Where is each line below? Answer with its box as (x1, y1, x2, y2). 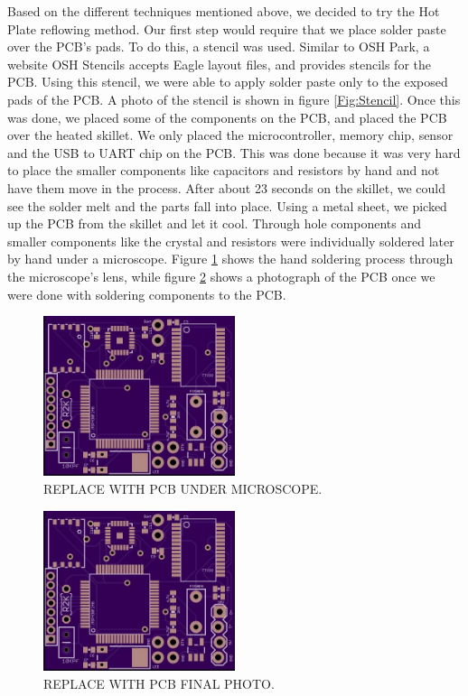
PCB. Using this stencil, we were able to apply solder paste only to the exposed (7, 72, 448, 91)
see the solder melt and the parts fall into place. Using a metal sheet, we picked (7, 196, 447, 215)
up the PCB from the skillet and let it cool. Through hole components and (7, 214, 421, 233)
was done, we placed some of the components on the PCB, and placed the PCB (7, 107, 447, 126)
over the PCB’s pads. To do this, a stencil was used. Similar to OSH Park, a (7, 37, 430, 56)
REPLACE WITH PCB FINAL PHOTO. (43, 673, 275, 692)
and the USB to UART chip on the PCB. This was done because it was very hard (7, 143, 461, 162)
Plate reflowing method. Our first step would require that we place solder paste (7, 19, 446, 38)
